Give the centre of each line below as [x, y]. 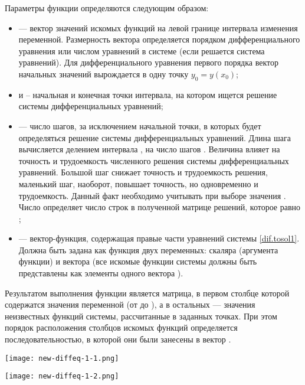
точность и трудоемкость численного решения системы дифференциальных [154, 160]
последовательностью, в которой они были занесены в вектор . [118, 339]
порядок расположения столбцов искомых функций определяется [121, 327]
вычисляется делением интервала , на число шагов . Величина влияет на [149, 149]
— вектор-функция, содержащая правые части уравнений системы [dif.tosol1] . [159, 238]
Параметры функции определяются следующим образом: [107, 8]
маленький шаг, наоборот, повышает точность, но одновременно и [138, 183]
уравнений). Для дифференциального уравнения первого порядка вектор [148, 62]
